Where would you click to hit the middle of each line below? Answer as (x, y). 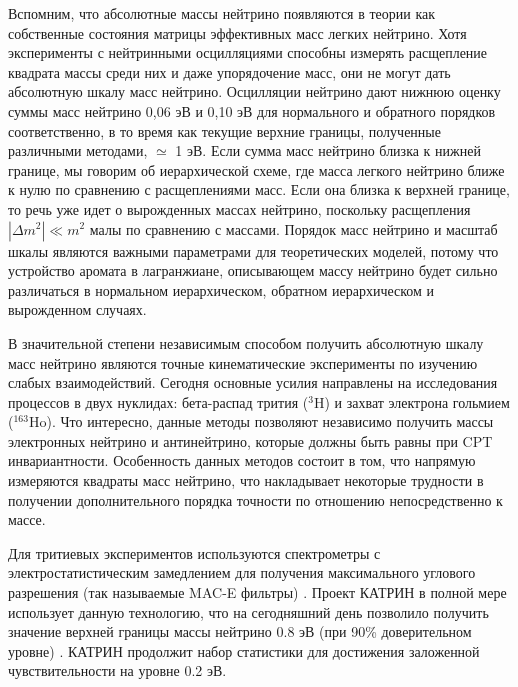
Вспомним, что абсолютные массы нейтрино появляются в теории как (222, 13)
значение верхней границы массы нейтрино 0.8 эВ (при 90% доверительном (240, 631)
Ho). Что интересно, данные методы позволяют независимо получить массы (261, 421)
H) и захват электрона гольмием (411, 401)
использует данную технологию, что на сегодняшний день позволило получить (248, 611)
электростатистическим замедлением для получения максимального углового (242, 572)
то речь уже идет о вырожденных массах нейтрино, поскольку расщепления (239, 208)
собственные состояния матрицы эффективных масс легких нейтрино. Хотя (237, 32)
